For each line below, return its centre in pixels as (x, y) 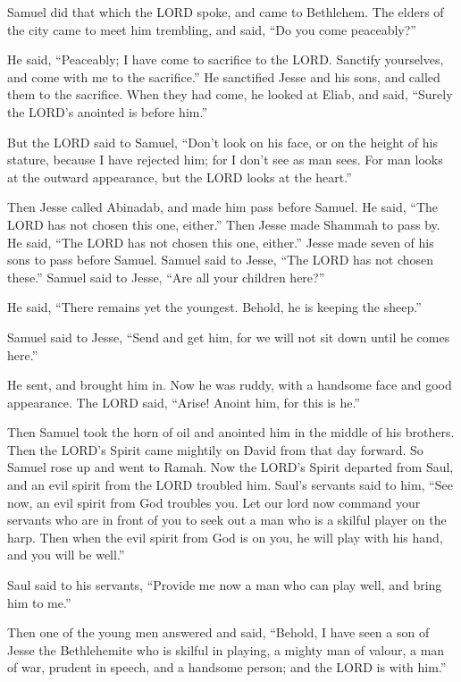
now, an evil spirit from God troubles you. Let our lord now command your (214, 502)
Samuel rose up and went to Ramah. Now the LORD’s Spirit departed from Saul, (230, 467)
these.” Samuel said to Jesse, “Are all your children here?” (166, 277)
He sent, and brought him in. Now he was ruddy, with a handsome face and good (230, 385)
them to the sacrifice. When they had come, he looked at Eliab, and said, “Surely (230, 94)
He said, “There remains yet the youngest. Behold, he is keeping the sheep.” (214, 307)
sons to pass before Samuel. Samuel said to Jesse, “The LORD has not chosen (221, 260)
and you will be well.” (66, 555)
